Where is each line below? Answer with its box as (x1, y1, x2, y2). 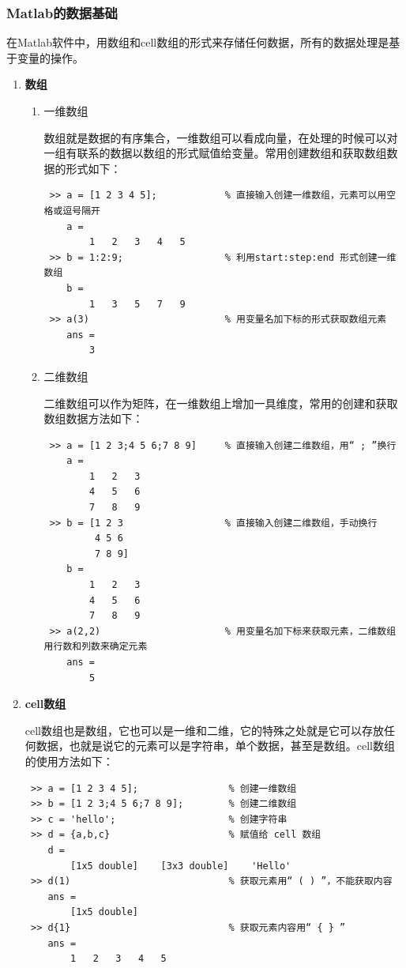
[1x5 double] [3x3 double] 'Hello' (70, 860, 291, 872)
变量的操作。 (17, 49, 84, 66)
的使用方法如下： (24, 752, 114, 769)
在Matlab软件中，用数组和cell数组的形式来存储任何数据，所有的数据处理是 (6, 34, 389, 51)
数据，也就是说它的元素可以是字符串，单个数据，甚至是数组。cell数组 (36, 737, 396, 754)
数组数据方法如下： (43, 410, 144, 427)
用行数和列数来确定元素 (43, 641, 148, 653)
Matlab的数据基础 (6, 2, 118, 22)
